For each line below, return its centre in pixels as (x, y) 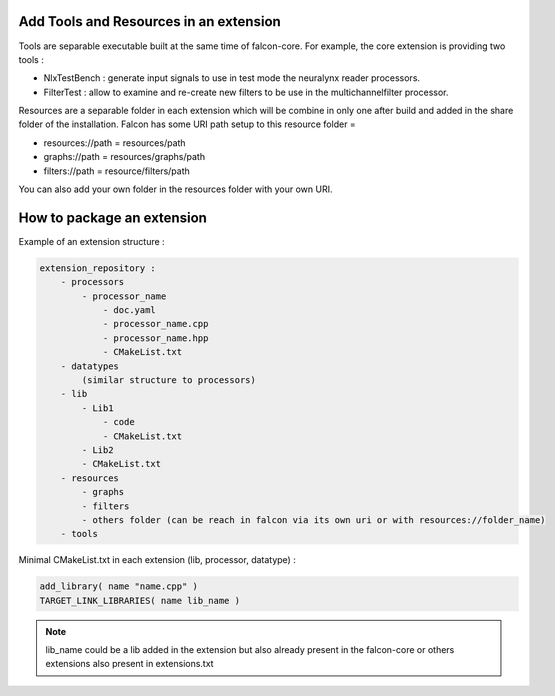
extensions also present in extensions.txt (129, 664)
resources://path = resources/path (114, 142)
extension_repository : (98, 268)
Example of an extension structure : (91, 241)
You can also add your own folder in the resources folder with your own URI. (175, 189)
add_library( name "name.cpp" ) (119, 586)
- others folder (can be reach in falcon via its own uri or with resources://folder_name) (313, 519)
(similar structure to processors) (169, 380)
